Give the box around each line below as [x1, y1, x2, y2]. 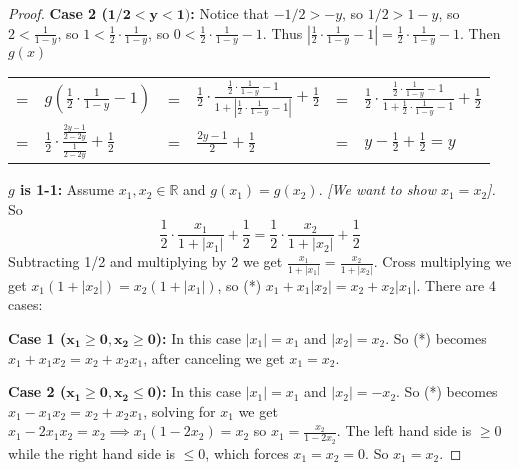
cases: [8, 294, 43, 315]
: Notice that [190, 3, 269, 23]
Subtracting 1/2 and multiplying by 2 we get [8, 251, 283, 272]
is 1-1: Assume [20, 179, 115, 200]
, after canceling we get [143, 347, 285, 368]
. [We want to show [318, 179, 437, 200]
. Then [460, 22, 501, 43]
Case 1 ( [8, 327, 67, 348]
